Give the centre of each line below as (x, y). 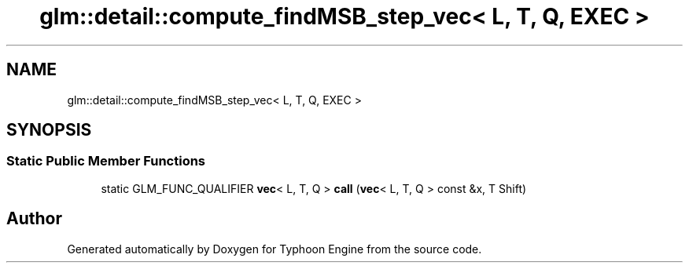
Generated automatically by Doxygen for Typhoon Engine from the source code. (274, 249)
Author (34, 219)
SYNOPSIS (49, 130)
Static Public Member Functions (106, 161)
